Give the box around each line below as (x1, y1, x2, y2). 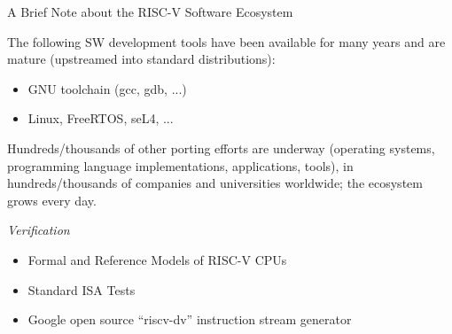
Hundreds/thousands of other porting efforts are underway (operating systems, (7, 138, 435, 157)
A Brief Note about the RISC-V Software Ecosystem (7, 3, 293, 20)
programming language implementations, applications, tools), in (7, 156, 354, 175)
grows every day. (7, 190, 97, 209)
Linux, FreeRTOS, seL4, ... (27, 109, 174, 128)
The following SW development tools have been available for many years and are (7, 32, 446, 50)
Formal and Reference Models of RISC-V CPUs (27, 250, 287, 268)
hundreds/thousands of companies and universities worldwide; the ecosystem (7, 174, 423, 192)
